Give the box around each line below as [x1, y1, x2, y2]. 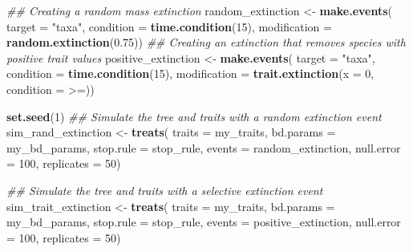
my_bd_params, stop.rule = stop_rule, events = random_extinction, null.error [6, 139, 401, 156]
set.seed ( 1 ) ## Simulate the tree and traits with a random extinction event [6, 108, 382, 124]
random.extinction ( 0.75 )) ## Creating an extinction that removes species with [6, 34, 406, 51]
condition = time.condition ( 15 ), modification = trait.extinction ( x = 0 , [6, 65, 375, 82]
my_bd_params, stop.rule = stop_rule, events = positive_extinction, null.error [6, 213, 401, 230]
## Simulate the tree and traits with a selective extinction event [6, 181, 323, 198]
